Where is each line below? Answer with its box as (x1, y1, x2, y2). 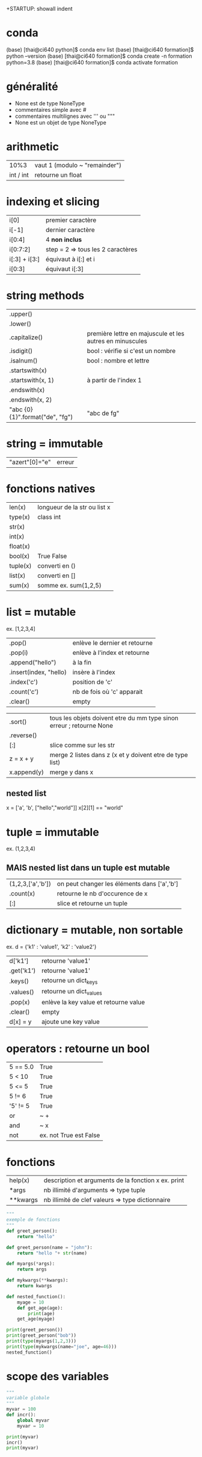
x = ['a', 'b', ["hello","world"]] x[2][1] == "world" (6, 804, 123, 811)
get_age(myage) (17, 1316, 55, 1322)
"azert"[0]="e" (9, 458, 51, 466)
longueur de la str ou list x (37, 503, 111, 511)
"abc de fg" (87, 409, 120, 417)
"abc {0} (9, 405, 33, 414)
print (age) (28, 1310, 55, 1316)
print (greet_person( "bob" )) (6, 1333, 77, 1339)
